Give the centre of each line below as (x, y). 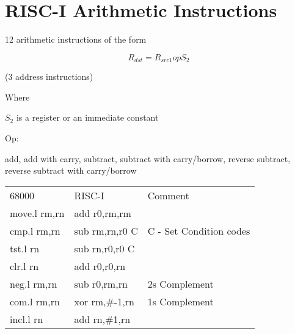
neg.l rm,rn (34, 283)
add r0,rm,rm (103, 213)
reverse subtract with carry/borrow (71, 170)
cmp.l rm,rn (35, 230)
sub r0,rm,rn (101, 283)
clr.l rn (24, 266)
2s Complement (180, 283)
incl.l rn (27, 319)
